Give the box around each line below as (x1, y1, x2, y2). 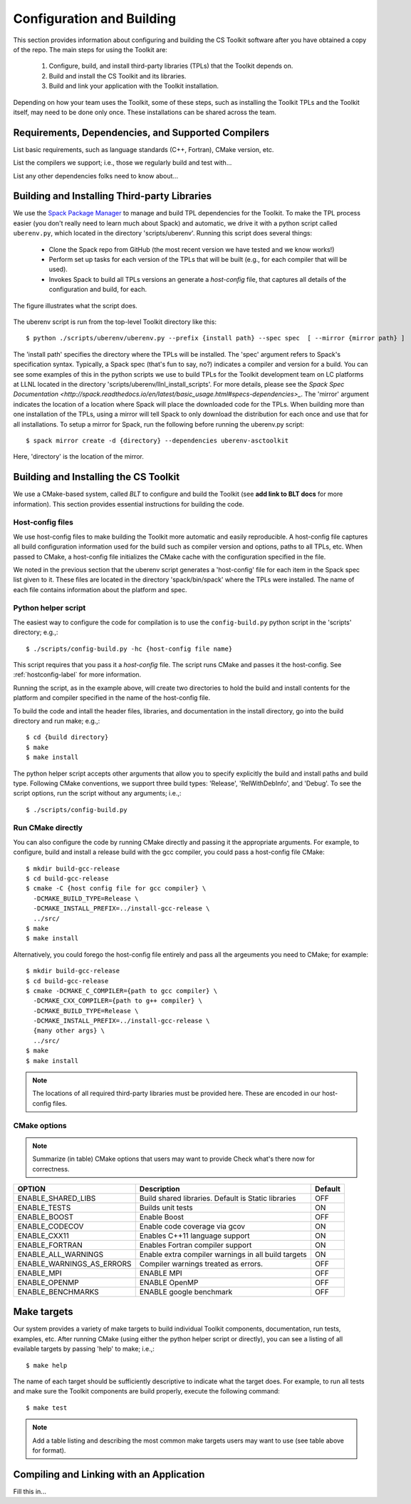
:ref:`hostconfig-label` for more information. (13, 671, 142, 679)
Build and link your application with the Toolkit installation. (48, 82, 219, 91)
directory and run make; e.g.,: (13, 716, 100, 725)
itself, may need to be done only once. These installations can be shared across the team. (13, 108, 277, 116)
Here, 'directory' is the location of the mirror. (13, 452, 144, 461)
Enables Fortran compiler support (139, 1240, 252, 1250)
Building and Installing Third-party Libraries (13, 190, 212, 203)
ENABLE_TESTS (17, 1202, 71, 1212)
